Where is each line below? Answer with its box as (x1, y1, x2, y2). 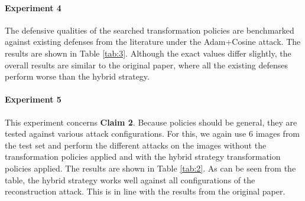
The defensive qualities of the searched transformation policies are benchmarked (5, 24, 294, 36)
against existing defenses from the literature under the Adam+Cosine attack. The (5, 35, 301, 48)
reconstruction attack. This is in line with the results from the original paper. (5, 185, 285, 197)
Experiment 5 (5, 93, 61, 106)
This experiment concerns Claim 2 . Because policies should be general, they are (5, 116, 297, 128)
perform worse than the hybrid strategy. (5, 70, 150, 83)
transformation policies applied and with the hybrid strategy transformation (5, 150, 281, 163)
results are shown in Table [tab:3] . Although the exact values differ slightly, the (5, 47, 291, 59)
